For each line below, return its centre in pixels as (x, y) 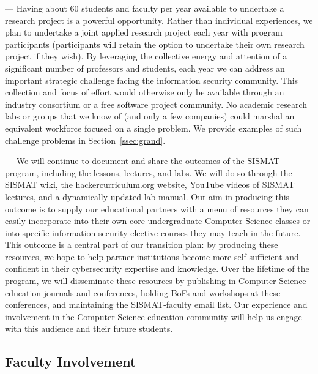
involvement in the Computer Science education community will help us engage (153, 316)
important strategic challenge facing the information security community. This (152, 80)
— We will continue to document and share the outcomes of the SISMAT (142, 161)
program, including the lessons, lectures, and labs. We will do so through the (149, 172)
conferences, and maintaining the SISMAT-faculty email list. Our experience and (156, 305)
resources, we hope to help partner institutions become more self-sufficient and (152, 256)
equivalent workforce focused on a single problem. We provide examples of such (153, 128)
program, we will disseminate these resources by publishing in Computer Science (156, 281)
